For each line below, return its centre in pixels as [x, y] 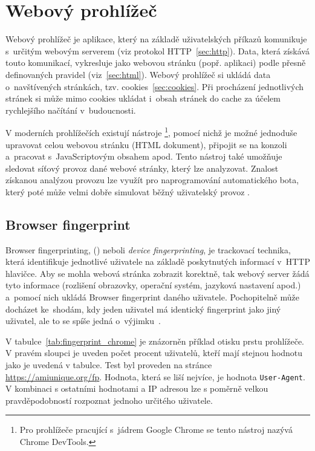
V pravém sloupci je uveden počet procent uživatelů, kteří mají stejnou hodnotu [154, 353]
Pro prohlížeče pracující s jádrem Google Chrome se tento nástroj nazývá [156, 430]
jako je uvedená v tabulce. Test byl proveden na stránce [109, 365]
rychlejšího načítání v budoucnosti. [71, 110]
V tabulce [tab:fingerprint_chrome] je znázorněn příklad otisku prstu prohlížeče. [155, 341]
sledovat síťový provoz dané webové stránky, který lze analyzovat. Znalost [142, 168]
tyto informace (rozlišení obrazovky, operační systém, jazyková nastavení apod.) [153, 285]
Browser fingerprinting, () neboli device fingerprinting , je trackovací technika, [148, 249]
